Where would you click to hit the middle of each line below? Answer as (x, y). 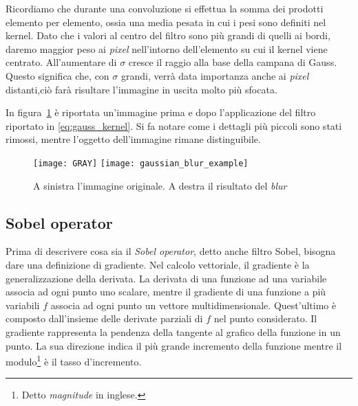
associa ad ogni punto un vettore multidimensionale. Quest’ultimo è (193, 305)
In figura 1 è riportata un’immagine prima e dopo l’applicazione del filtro (161, 112)
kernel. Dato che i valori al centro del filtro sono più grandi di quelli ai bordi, (168, 35)
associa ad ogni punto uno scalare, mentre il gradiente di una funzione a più (166, 292)
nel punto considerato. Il (265, 318)
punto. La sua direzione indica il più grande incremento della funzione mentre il (174, 345)
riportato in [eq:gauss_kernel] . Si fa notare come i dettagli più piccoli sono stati (174, 125)
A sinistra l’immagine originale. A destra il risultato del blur (160, 185)
